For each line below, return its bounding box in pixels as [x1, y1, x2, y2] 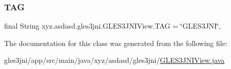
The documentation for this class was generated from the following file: [4, 37, 227, 48]
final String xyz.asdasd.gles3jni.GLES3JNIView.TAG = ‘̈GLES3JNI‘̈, [4, 20, 221, 31]
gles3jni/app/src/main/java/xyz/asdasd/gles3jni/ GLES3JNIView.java [4, 55, 225, 65]
